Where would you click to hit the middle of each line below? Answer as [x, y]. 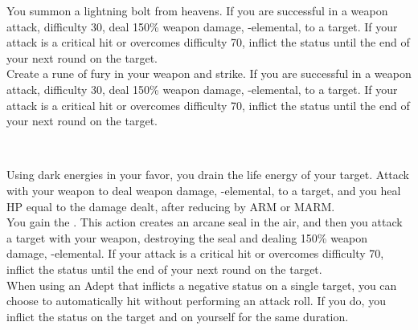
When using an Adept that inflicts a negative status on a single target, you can [202, 285]
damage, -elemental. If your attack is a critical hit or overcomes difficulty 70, [195, 253]
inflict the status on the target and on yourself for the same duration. [178, 316]
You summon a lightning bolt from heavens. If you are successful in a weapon [197, 10]
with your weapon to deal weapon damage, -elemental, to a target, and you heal [204, 190]
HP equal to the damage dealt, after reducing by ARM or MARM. [171, 206]
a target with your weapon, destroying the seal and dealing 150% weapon [187, 237]
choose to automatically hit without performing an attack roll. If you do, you [196, 301]
